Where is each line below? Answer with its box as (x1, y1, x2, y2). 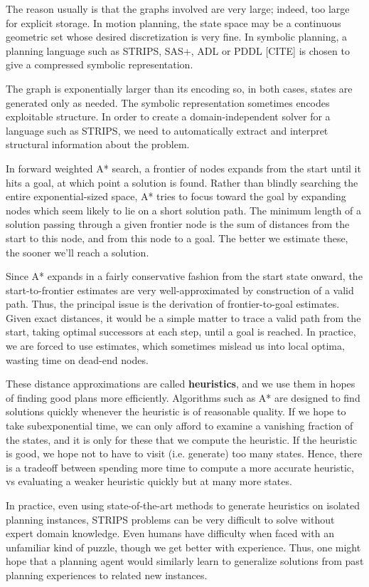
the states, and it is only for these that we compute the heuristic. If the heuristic (6, 432, 358, 447)
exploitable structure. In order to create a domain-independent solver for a (6, 109, 331, 124)
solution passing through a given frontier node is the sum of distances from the (6, 217, 350, 232)
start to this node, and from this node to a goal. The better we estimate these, (6, 230, 348, 245)
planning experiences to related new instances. (6, 567, 208, 582)
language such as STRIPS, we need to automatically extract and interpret (6, 123, 328, 137)
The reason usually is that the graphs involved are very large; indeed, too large (6, 1, 350, 16)
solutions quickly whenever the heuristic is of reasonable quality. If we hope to (6, 404, 346, 419)
